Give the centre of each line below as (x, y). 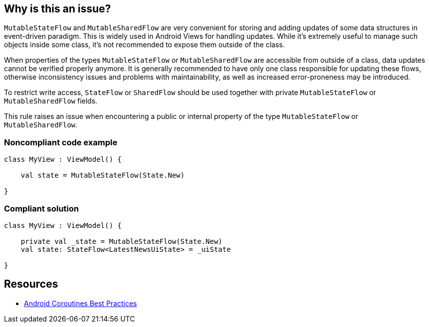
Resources (31, 284)
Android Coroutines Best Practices (80, 303)
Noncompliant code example (61, 142)
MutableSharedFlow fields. (51, 101)
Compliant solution (42, 208)
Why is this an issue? (58, 9)
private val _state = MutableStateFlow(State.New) (122, 241)
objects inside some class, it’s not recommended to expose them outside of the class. (144, 45)
